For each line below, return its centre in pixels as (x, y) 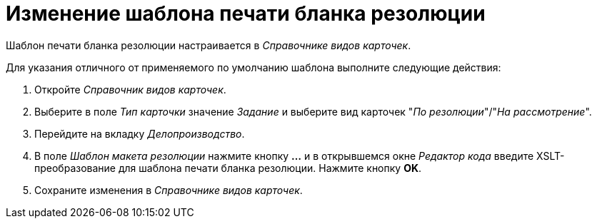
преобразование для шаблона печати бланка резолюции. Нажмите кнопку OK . (228, 168)
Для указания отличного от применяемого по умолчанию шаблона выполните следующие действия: (254, 67)
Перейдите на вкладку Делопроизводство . (140, 133)
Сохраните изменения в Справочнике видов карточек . (169, 190)
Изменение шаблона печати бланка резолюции (246, 14)
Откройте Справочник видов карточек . (130, 89)
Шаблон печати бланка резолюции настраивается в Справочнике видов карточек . (209, 45)
